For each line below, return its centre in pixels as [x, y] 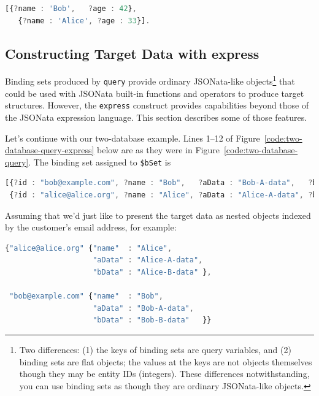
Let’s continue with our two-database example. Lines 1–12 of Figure [133, 138]
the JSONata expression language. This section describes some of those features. [156, 117]
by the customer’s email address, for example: [91, 227]
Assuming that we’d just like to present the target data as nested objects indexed [158, 215]
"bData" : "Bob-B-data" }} [152, 320]
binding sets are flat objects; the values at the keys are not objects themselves [166, 361]
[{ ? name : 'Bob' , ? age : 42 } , [71, 9]
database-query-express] [50, 150]
